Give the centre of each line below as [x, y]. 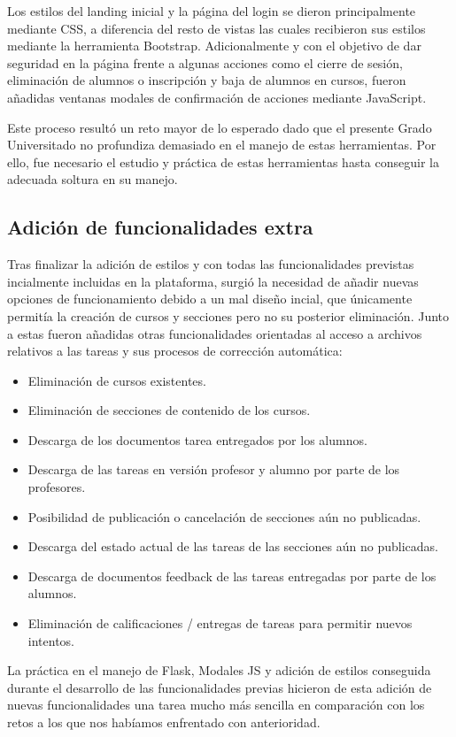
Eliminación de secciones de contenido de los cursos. [169, 410]
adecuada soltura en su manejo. [93, 179]
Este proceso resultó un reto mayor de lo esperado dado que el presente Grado [220, 127]
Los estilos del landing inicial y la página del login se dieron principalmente [212, 11]
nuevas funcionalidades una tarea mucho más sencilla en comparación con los [216, 705]
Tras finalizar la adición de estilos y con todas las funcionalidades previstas [211, 264]
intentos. [51, 640]
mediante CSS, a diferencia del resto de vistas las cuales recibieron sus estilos [216, 28]
